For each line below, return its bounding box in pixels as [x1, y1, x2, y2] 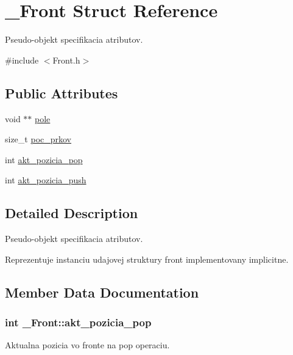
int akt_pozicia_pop [5, 153, 83, 166]
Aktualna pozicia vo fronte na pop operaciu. [5, 339, 170, 351]
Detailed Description [5, 203, 138, 222]
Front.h [52, 53, 80, 66]
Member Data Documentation [5, 282, 199, 301]
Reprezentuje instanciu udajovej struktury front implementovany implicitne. [5, 252, 289, 265]
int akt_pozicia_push [5, 174, 86, 186]
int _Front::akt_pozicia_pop [5, 314, 152, 329]
